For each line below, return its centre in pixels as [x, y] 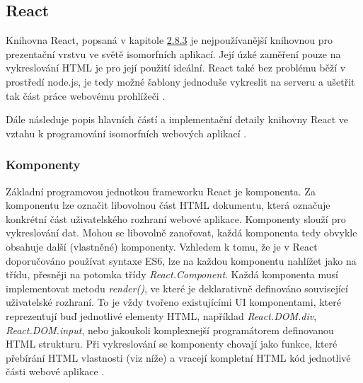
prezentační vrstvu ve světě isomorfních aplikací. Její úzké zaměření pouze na [173, 53]
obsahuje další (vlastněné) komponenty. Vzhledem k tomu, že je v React [162, 246]
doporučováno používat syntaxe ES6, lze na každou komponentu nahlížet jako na [181, 260]
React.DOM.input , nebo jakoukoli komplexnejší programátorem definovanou [170, 330]
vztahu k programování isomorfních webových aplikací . [126, 133]
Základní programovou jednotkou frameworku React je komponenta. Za [161, 191]
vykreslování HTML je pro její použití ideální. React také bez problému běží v [176, 68]
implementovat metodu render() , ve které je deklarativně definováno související [177, 288]
